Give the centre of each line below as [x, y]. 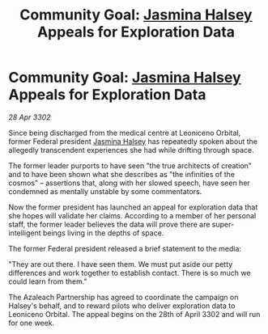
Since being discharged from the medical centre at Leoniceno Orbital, [125, 133]
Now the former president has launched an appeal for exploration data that [133, 207]
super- [223, 224]
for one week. [32, 323]
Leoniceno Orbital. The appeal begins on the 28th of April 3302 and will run [134, 314]
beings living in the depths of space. [103, 233]
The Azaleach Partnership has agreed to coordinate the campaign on [123, 297]
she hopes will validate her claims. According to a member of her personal [132, 215]
